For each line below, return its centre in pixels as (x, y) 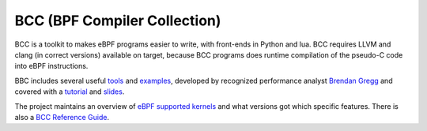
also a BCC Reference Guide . (62, 117)
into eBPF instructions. (51, 66)
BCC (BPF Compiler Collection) (118, 21)
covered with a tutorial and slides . (70, 92)
